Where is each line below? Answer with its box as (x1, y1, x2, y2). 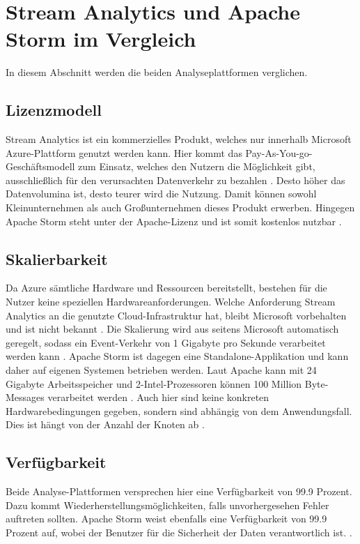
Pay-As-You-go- (245, 145, 313, 160)
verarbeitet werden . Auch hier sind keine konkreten (47, 390, 269, 405)
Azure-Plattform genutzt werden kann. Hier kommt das (6, 145, 242, 160)
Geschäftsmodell (6, 159, 75, 174)
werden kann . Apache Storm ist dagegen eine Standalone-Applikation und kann (6, 349, 349, 363)
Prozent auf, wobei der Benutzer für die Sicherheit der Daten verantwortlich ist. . (6, 524, 352, 539)
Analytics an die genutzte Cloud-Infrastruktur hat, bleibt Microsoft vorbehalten (6, 308, 347, 322)
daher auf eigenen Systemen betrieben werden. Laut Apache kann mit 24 (6, 363, 317, 377)
